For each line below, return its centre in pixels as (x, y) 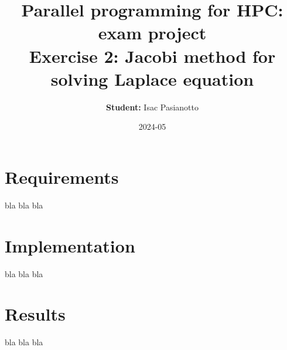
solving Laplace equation (152, 78)
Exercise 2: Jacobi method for (152, 55)
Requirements (62, 176)
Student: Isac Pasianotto (152, 107)
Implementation (70, 245)
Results (35, 314)
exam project (152, 33)
